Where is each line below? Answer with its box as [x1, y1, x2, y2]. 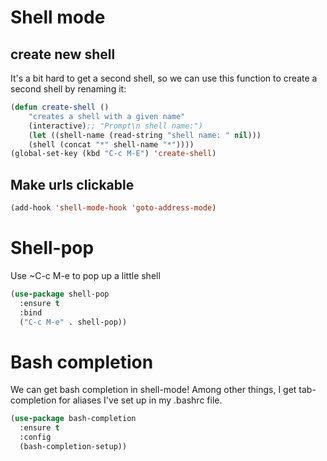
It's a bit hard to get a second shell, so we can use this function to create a [10, 72, 318, 84]
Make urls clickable [10, 176, 135, 193]
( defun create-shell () [10, 102, 110, 112]
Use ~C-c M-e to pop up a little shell [10, 269, 161, 281]
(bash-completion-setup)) [19, 441, 128, 451]
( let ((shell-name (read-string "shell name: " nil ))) [28, 130, 262, 140]
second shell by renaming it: [10, 83, 127, 95]
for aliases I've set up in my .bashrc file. [58, 394, 223, 406]
